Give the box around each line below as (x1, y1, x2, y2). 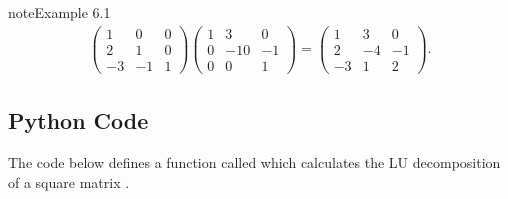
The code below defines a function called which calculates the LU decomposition (8, 151, 501, 172)
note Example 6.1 (8, 2, 111, 22)
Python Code (8, 105, 149, 136)
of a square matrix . (8, 171, 130, 192)
